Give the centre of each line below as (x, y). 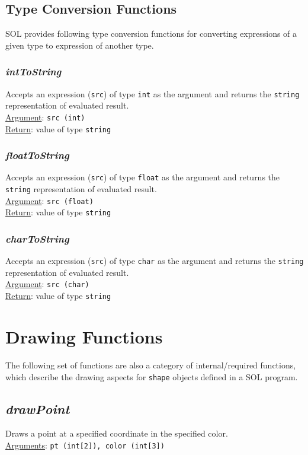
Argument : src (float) (49, 200)
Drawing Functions (84, 336)
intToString (33, 71)
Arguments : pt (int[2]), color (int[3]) (85, 445)
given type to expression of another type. (80, 45)
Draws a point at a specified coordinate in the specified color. (117, 433)
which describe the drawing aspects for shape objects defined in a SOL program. (152, 376)
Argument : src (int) (45, 117)
